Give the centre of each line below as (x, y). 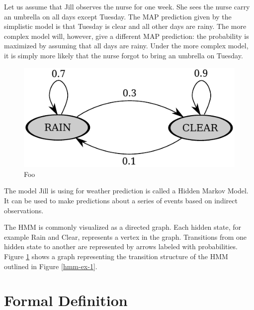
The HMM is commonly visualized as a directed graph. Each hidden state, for (123, 227)
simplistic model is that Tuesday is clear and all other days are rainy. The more (125, 26)
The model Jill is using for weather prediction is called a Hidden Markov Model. (126, 191)
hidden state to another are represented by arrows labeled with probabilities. (121, 246)
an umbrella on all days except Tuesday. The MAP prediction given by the (118, 16)
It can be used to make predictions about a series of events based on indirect (121, 201)
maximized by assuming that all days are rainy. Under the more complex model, (126, 46)
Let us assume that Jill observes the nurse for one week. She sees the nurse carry (127, 6)
